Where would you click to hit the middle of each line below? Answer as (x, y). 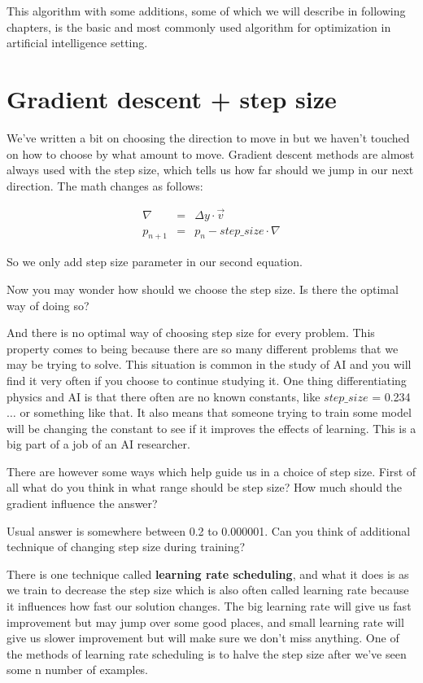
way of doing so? (48, 305)
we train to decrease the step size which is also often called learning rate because (208, 590)
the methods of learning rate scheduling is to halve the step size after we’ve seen (207, 653)
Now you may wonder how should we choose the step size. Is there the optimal (203, 289)
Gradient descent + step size (172, 98)
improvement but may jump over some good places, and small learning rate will (205, 622)
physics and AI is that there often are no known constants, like (164, 396)
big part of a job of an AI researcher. (98, 444)
